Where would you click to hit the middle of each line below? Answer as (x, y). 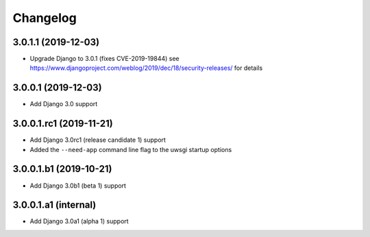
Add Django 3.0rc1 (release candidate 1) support (98, 140)
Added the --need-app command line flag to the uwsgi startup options (131, 149)
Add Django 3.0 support (64, 104)
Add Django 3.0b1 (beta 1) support (78, 186)
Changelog (45, 18)
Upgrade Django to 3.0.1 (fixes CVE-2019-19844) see (104, 59)
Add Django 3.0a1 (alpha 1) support (79, 221)
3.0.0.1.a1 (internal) (54, 205)
